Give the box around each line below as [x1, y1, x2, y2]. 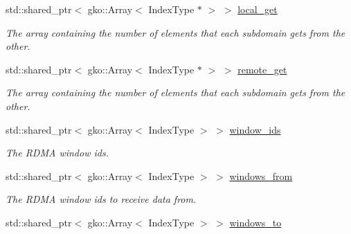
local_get [237, 2, 278, 16]
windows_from [229, 168, 293, 183]
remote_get [237, 62, 287, 76]
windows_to [229, 215, 282, 229]
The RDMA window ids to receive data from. [6, 192, 197, 206]
